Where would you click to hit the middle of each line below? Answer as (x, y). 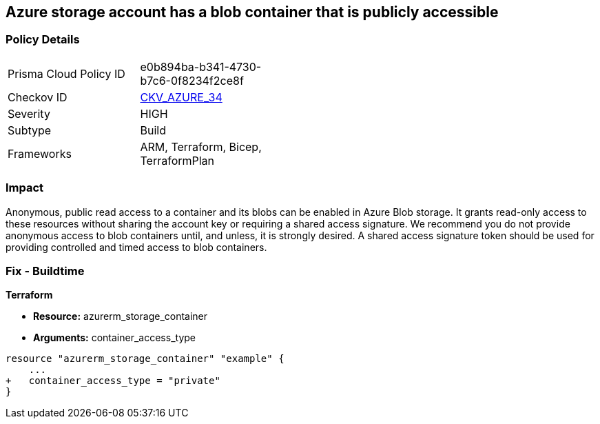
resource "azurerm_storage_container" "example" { (145, 359)
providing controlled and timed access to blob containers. (136, 247)
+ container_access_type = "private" (113, 381)
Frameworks (40, 153)
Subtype (30, 130)
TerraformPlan (177, 160)
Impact (25, 188)
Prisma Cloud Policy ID (66, 73)
